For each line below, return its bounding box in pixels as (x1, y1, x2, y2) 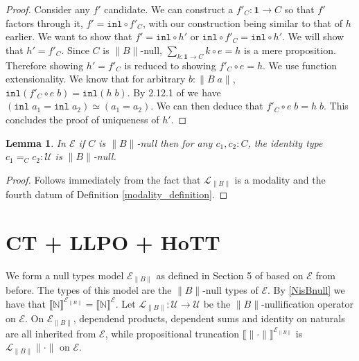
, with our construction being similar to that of (142, 15, 342, 30)
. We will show (282, 29, 344, 44)
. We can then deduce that (150, 98, 263, 113)
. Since (61, 42, 89, 57)
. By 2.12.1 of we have (127, 85, 221, 99)
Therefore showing (6, 58, 84, 72)
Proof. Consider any (6, 2, 90, 16)
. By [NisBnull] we (268, 283, 345, 297)
